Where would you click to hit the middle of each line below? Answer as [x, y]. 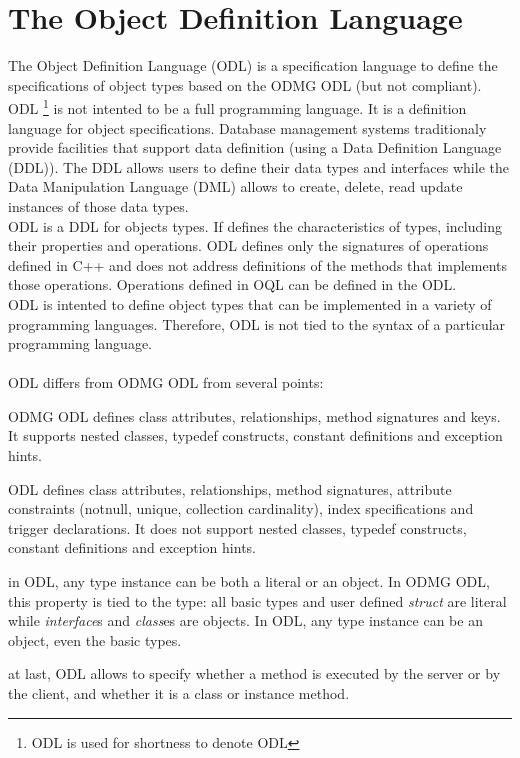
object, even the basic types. [95, 639]
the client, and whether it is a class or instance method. [179, 693]
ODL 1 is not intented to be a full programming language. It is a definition [237, 106]
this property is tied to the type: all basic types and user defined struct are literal [257, 600]
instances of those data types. [98, 205]
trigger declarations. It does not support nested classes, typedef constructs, [237, 527]
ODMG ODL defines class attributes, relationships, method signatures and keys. [254, 415]
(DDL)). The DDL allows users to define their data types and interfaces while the [258, 166]
